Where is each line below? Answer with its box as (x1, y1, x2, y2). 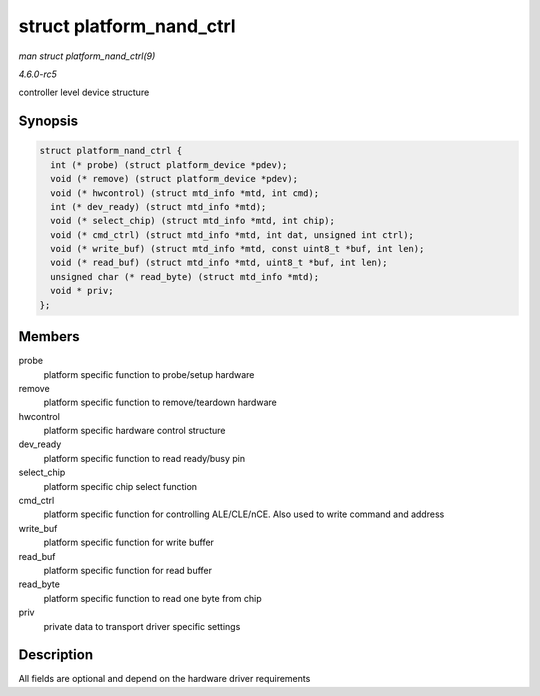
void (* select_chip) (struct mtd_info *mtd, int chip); (50, 215, 335, 227)
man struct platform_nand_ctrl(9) (18, 50, 156, 62)
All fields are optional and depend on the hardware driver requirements (18, 673, 311, 685)
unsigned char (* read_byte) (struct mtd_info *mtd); (50, 271, 320, 282)
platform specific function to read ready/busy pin (43, 452, 245, 464)
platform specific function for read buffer (43, 564, 213, 576)
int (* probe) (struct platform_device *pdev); (50, 159, 288, 170)
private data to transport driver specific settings (43, 620, 241, 632)
